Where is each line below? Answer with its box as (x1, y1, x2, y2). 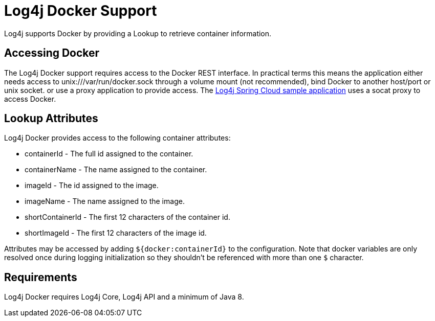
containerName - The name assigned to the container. (25, 165, 207, 174)
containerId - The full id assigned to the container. (25, 149, 193, 158)
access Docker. (4, 94, 56, 103)
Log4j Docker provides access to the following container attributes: (4, 133, 231, 143)
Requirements (4, 270, 77, 284)
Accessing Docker (4, 47, 100, 60)
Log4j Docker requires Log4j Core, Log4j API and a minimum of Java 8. (4, 292, 244, 302)
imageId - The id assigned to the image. (25, 181, 159, 190)
